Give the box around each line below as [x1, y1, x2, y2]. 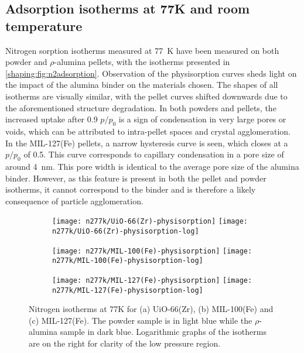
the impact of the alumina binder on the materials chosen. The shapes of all [5, 78, 278, 91]
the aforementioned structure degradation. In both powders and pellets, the [5, 101, 276, 114]
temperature [5, 16, 83, 35]
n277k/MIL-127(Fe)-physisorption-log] [52, 286, 203, 294]
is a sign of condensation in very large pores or [118, 113, 286, 125]
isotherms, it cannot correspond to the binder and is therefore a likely [5, 183, 256, 196]
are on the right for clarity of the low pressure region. [29, 337, 221, 349]
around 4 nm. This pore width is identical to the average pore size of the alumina [5, 160, 299, 172]
